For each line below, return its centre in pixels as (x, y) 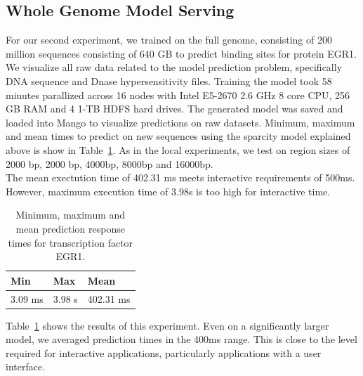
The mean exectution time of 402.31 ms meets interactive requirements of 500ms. (180, 177)
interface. (26, 367)
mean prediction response (70, 228)
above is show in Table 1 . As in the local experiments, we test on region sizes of (178, 149)
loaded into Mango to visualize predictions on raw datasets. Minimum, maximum (180, 122)
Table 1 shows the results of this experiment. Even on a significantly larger (167, 325)
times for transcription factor (71, 242)
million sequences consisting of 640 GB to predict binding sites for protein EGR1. (181, 53)
